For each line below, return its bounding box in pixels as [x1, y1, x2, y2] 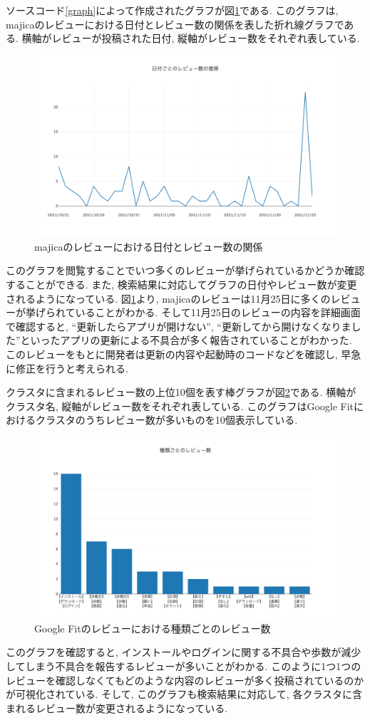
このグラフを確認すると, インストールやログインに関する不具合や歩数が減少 [6, 645, 361, 659]
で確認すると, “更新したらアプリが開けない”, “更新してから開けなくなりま [6, 318, 351, 333]
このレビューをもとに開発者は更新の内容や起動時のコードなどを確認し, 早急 [6, 346, 361, 361]
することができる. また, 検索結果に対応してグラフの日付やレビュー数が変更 [6, 276, 357, 291]
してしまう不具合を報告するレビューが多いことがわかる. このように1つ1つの [6, 659, 361, 674]
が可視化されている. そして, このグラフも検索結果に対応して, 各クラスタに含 [6, 687, 363, 701]
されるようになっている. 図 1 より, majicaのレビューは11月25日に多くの [6, 291, 331, 306]
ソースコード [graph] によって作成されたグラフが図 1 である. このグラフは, [6, 3, 339, 17]
